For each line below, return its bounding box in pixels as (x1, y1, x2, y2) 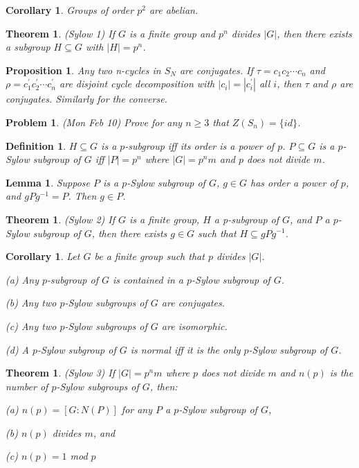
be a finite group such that (94, 249, 205, 263)
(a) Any (6, 272, 39, 286)
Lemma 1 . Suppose (6, 175, 91, 189)
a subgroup (6, 40, 50, 54)
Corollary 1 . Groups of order (6, 3, 134, 17)
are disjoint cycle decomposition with (59, 76, 215, 91)
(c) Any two (6, 318, 57, 333)
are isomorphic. (161, 318, 228, 333)
